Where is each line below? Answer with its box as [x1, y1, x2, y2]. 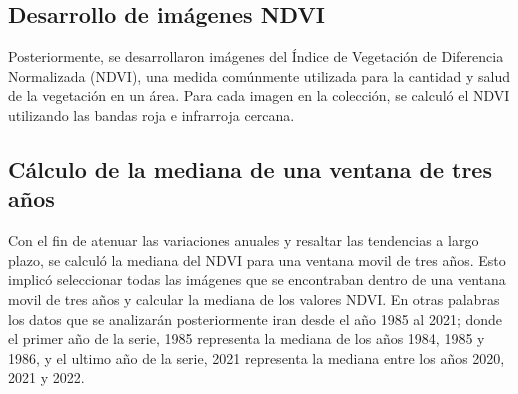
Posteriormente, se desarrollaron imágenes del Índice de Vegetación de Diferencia [8, 46, 504, 67]
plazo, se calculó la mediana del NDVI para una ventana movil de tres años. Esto [8, 249, 506, 270]
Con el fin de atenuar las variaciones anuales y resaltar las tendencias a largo [8, 230, 479, 251]
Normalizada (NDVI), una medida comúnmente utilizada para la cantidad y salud [8, 65, 511, 86]
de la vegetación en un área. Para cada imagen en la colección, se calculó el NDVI [8, 85, 510, 106]
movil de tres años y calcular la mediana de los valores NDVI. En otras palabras [8, 288, 500, 309]
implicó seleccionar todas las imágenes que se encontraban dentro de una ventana [8, 269, 506, 290]
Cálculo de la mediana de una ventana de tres [8, 153, 492, 184]
